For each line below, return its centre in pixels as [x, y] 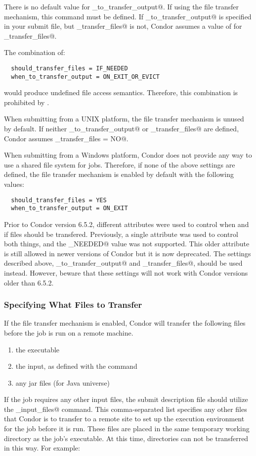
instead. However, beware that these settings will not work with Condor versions [126, 272]
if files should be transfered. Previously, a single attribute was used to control [121, 234]
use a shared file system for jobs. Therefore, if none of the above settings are [120, 164]
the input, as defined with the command [76, 366]
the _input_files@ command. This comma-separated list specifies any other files [126, 409]
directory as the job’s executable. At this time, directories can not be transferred [126, 438]
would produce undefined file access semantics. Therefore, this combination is [121, 92]
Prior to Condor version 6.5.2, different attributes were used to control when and [127, 224]
